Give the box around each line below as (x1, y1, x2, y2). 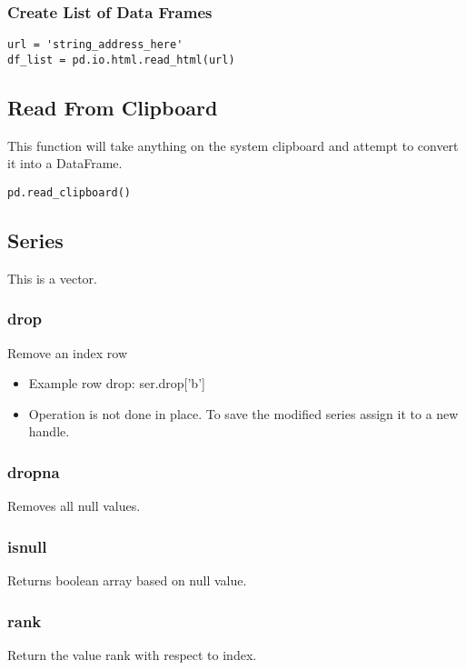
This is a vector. (7, 268, 97, 287)
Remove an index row (7, 343, 128, 362)
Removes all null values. (7, 496, 141, 515)
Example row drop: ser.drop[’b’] (28, 374, 205, 393)
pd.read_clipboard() (7, 185, 132, 199)
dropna (7, 460, 60, 483)
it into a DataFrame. (7, 154, 123, 173)
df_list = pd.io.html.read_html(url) (7, 53, 235, 66)
